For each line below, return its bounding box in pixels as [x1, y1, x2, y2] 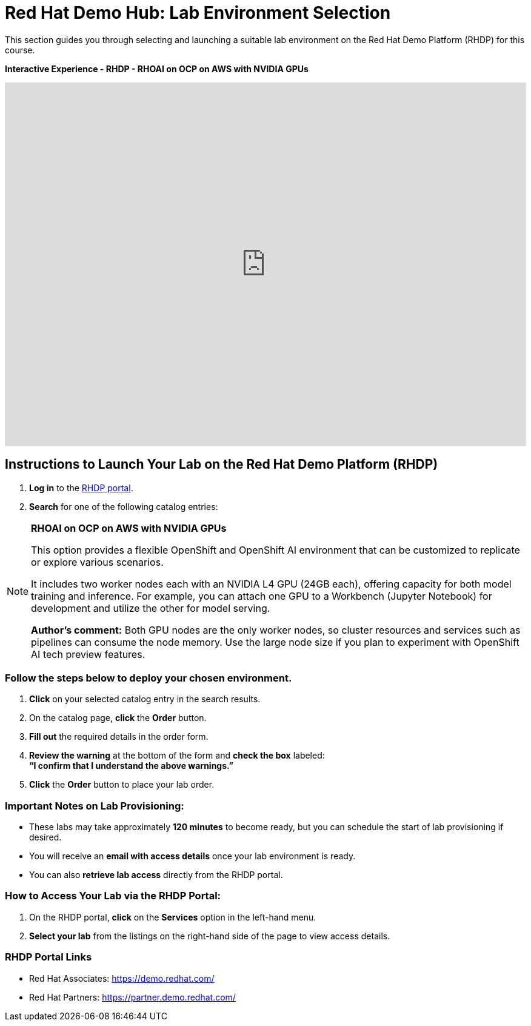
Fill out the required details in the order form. [29, 731, 209, 742]
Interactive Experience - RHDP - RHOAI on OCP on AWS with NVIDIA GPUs [5, 63, 309, 74]
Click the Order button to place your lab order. [29, 779, 215, 790]
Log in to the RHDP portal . [29, 482, 133, 493]
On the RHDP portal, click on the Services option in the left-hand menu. [29, 911, 316, 922]
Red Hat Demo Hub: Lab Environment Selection [5, 2, 391, 23]
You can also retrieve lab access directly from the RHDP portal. [29, 870, 283, 880]
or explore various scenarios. [31, 555, 164, 568]
